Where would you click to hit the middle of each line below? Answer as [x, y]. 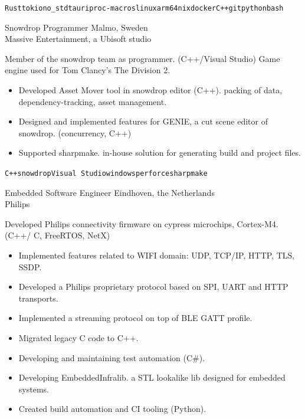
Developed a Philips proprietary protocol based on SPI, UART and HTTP [153, 287]
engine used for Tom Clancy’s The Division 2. [88, 70]
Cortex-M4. [258, 223]
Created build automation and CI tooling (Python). [112, 409]
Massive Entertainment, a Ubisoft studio [78, 39]
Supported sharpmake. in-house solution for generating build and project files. [160, 153]
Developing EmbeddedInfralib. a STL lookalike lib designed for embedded [152, 377]
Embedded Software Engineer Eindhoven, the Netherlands [110, 192]
